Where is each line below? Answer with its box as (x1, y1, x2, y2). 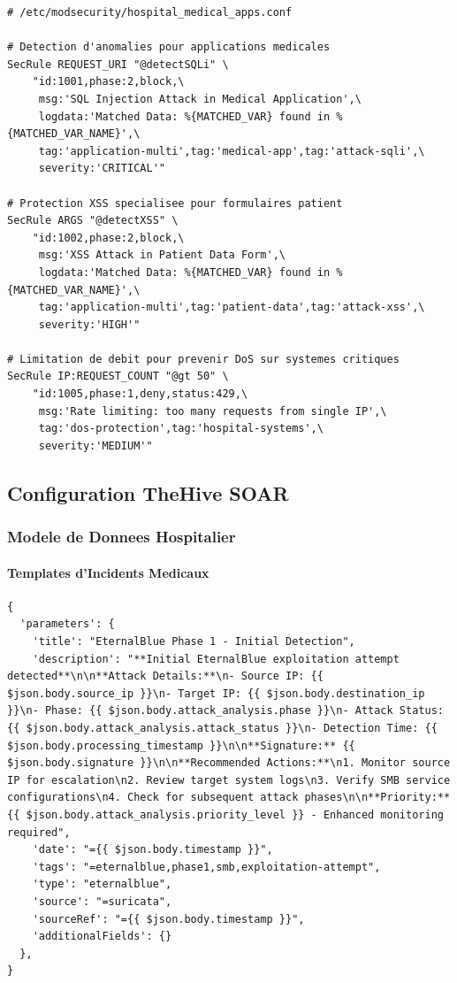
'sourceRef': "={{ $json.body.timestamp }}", (32, 912, 305, 925)
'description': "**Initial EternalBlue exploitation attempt (32, 652, 400, 665)
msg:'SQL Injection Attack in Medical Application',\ (38, 92, 362, 105)
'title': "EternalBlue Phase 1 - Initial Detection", (32, 635, 355, 649)
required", (7, 826, 71, 839)
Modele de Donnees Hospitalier (7, 526, 236, 548)
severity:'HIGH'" (38, 318, 141, 331)
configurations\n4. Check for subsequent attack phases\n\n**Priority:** (7, 791, 451, 804)
